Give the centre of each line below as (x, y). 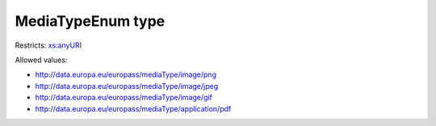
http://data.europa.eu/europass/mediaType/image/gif (124, 98)
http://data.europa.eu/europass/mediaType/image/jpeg (126, 86)
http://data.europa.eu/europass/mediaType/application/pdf (133, 108)
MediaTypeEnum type (90, 21)
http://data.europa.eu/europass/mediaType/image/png (126, 75)
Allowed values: (41, 60)
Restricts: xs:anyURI (48, 45)
